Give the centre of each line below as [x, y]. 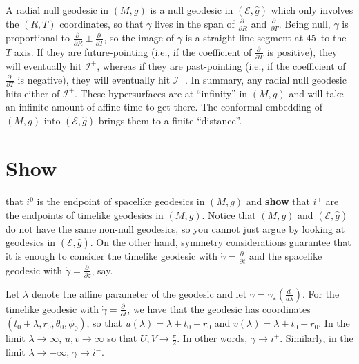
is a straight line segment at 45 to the [266, 38]
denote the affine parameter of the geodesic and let [139, 293]
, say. [102, 270]
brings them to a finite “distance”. [170, 121]
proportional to [38, 38]
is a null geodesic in [192, 10]
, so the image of [139, 38]
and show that [278, 201]
